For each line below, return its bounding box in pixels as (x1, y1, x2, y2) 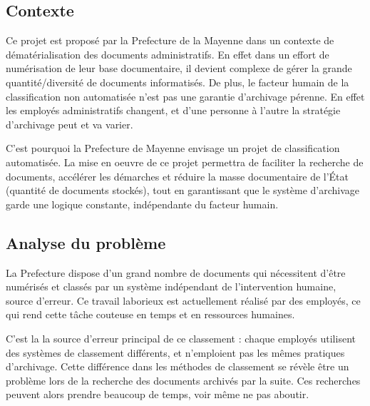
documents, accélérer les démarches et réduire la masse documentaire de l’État (6, 168, 349, 183)
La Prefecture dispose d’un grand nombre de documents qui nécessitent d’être (6, 265, 346, 280)
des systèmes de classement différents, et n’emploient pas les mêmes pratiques (6, 345, 345, 360)
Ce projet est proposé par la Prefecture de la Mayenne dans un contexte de (6, 33, 334, 48)
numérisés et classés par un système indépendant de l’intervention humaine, (6, 279, 336, 294)
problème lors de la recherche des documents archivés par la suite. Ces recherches (6, 372, 361, 387)
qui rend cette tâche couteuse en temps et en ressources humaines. (6, 307, 295, 322)
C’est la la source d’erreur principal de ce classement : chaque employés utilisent (6, 330, 356, 345)
